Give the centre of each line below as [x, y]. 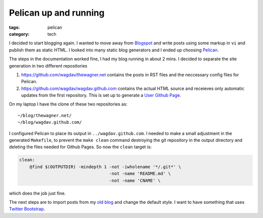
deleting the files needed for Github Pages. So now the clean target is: [80, 147]
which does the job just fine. [37, 193]
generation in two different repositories [48, 65]
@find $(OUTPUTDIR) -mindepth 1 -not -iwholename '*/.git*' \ [105, 167]
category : [19, 34]
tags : [14, 27]
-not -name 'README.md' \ [140, 174]
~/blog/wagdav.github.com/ [50, 122]
